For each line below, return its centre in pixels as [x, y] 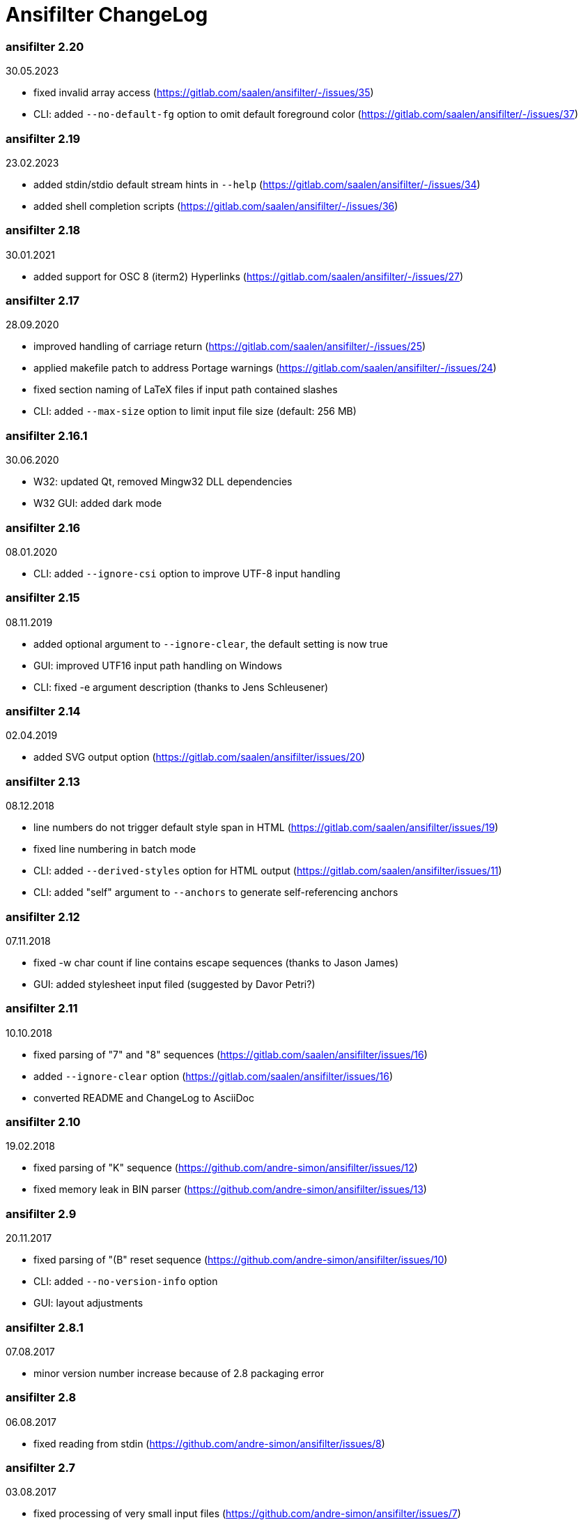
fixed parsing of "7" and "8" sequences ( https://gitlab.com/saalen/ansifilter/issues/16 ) [231, 1054]
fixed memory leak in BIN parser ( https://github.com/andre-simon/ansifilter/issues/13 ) [230, 1190]
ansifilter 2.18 [43, 230]
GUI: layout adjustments [88, 1303]
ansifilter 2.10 [43, 1122]
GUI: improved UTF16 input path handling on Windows [158, 665]
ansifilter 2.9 [41, 1214]
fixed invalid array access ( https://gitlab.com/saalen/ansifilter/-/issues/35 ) [204, 93]
